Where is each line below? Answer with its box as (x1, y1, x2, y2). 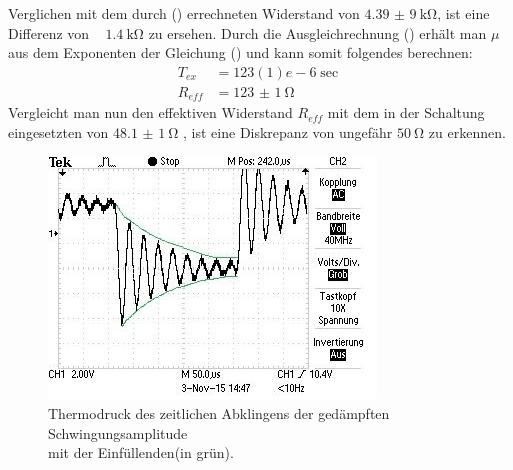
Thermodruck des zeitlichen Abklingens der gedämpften (48, 403, 390, 424)
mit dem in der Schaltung (327, 102, 485, 123)
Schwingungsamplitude (48, 422, 188, 443)
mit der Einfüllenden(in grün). (48, 442, 234, 463)
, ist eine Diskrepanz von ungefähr (183, 121, 393, 142)
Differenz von (8, 22, 90, 43)
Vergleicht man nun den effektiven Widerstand (8, 102, 293, 123)
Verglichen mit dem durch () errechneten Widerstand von (8, 3, 360, 23)
